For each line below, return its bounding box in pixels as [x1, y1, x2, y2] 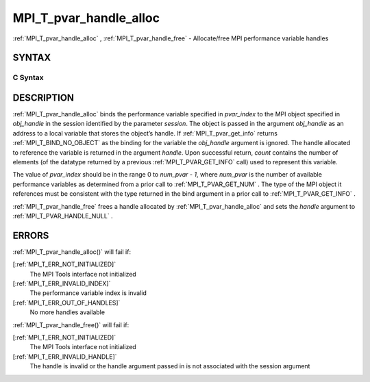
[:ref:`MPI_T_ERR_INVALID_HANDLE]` [12, 353, 117, 361]
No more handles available [29, 308, 106, 316]
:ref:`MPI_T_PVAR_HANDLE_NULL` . [12, 212, 113, 220]
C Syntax [12, 73, 44, 82]
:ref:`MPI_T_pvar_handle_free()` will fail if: [12, 320, 129, 329]
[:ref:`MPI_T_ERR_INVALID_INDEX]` [12, 279, 111, 288]
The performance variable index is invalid [29, 289, 147, 297]
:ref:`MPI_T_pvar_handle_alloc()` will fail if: [12, 247, 132, 256]
